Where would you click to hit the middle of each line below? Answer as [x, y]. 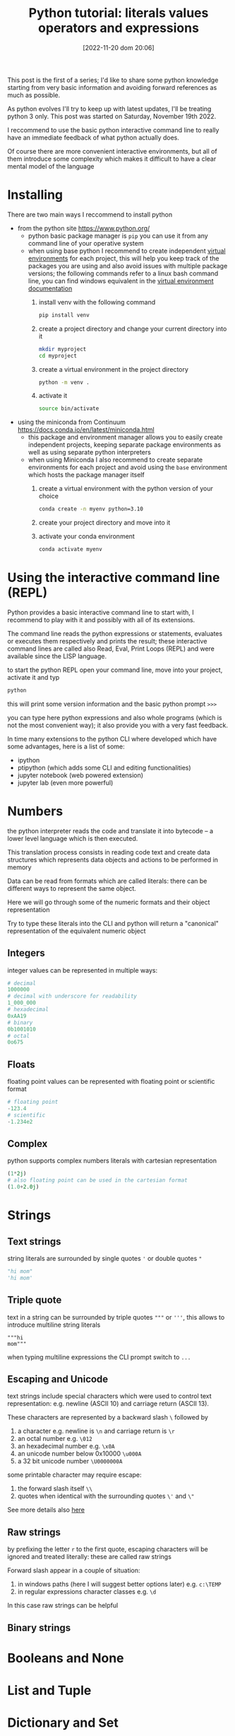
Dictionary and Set [63, 1723]
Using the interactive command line [114, 578]
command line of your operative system [86, 243]
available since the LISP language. [57, 656]
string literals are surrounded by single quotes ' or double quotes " [105, 1259]
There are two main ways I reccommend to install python [90, 215]
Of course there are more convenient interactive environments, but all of [112, 151]
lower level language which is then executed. [73, 838]
